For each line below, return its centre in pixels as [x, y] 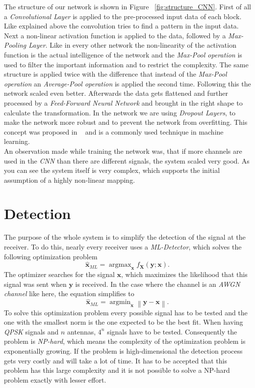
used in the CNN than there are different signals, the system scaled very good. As [127, 160]
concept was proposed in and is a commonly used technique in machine [114, 131]
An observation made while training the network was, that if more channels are [123, 151]
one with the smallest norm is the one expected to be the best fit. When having [124, 322]
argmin [120, 302]
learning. [17, 141]
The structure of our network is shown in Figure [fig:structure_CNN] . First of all [127, 6]
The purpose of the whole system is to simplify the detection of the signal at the [125, 237]
